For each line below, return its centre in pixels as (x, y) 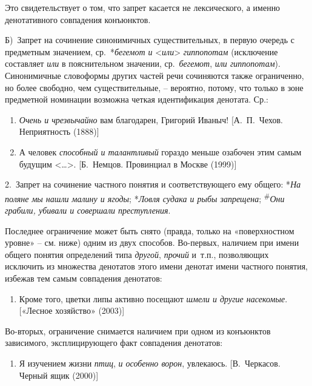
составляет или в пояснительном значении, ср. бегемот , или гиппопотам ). (143, 63)
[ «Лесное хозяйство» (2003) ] (72, 310)
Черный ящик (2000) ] (59, 375)
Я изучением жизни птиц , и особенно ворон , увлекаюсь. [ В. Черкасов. (150, 363)
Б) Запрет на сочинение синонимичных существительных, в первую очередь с (150, 40)
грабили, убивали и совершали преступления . (88, 210)
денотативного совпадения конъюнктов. (78, 19)
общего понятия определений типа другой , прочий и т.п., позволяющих (137, 254)
